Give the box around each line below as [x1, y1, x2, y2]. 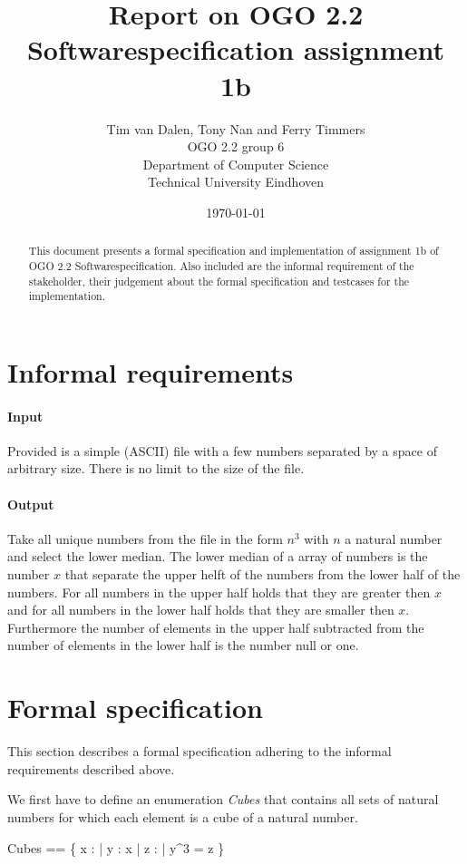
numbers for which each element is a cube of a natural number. [7, 807, 358, 826]
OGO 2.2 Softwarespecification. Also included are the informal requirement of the [28, 257, 414, 273]
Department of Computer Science [142, 154, 329, 173]
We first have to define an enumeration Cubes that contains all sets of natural [7, 790, 439, 809]
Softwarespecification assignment [26, 31, 445, 68]
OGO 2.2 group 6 [187, 137, 285, 156]
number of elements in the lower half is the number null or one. [7, 636, 359, 655]
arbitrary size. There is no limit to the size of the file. [7, 459, 305, 478]
